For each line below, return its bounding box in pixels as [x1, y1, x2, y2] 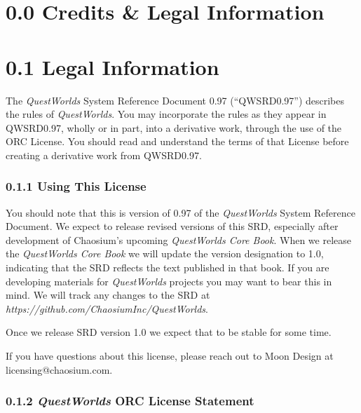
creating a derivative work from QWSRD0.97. [6, 147, 202, 162]
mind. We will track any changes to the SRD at [6, 287, 210, 302]
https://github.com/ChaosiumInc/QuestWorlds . [6, 301, 208, 316]
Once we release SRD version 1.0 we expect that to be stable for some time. [6, 325, 332, 339]
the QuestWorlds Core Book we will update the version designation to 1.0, [6, 246, 324, 261]
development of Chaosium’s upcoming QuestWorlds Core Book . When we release [6, 232, 351, 247]
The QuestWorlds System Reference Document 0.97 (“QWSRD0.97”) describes [6, 93, 345, 107]
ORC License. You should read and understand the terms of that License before [6, 134, 349, 149]
